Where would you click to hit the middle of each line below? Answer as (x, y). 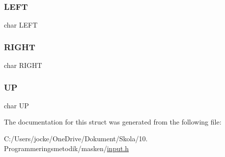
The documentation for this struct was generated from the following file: (113, 122)
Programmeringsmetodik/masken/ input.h (67, 148)
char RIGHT (23, 65)
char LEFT (21, 25)
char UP (16, 105)
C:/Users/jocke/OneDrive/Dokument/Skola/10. (76, 139)
